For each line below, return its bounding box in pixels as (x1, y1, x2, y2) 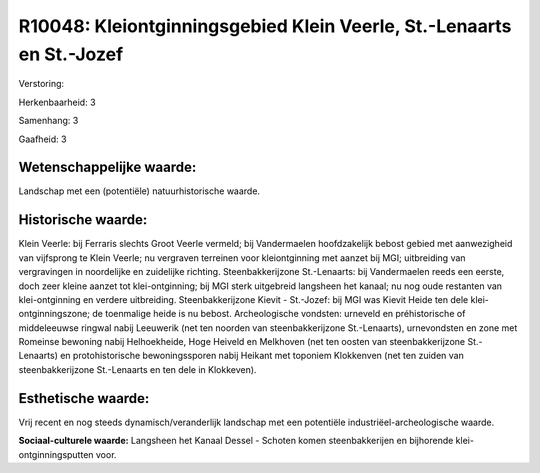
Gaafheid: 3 (18, 133, 67, 145)
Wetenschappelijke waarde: (18, 159, 197, 176)
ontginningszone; (18, 308, 90, 320)
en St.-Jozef (18, 43, 124, 65)
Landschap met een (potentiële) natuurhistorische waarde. (18, 185, 260, 197)
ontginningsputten (18, 448, 94, 460)
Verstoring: (18, 78, 65, 90)
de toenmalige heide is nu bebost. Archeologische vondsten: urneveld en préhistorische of (91, 308, 466, 320)
